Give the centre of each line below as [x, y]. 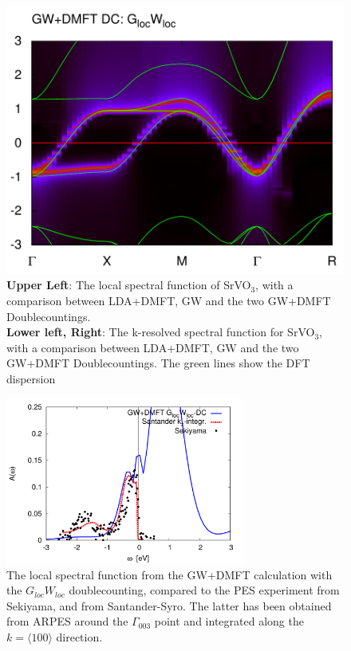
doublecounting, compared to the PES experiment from [204, 590]
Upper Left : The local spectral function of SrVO [129, 285]
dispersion [31, 378]
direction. [79, 637]
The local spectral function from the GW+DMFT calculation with [170, 574]
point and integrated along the [229, 621]
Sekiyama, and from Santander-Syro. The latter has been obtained [169, 605]
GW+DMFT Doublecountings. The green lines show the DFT [158, 363]
